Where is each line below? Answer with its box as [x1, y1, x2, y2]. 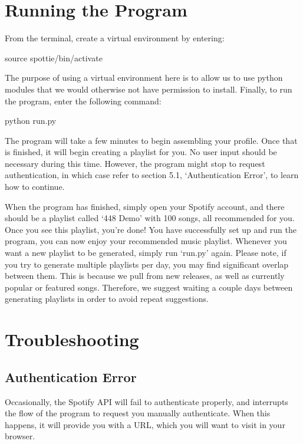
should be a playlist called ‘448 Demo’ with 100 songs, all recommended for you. [5, 212, 295, 224]
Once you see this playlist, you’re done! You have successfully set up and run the [5, 223, 297, 235]
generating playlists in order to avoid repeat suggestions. [5, 292, 209, 305]
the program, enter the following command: [5, 94, 162, 107]
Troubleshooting [5, 327, 139, 351]
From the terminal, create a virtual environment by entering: [5, 32, 225, 44]
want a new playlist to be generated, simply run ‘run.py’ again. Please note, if [5, 246, 286, 259]
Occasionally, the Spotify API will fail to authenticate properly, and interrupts [5, 395, 288, 407]
